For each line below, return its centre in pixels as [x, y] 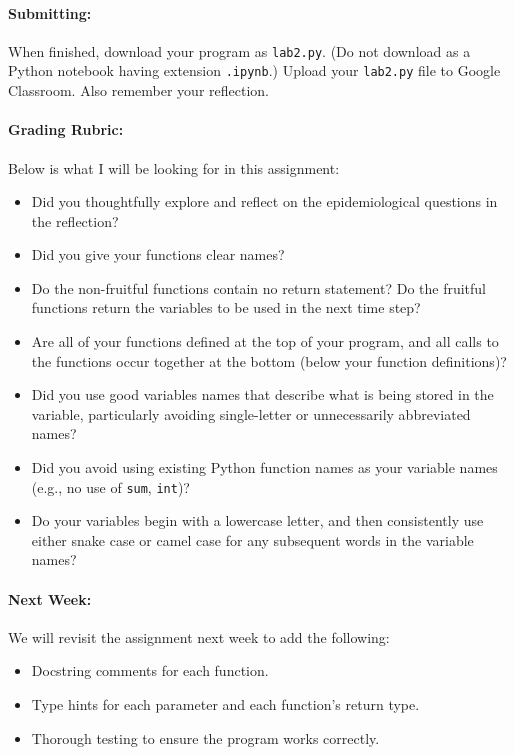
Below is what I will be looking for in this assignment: [174, 167]
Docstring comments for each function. [150, 670]
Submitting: [50, 12]
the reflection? [75, 220]
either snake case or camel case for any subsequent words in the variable [252, 539]
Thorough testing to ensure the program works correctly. [205, 737]
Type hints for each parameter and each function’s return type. [225, 704]
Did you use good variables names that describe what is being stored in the [262, 394]
